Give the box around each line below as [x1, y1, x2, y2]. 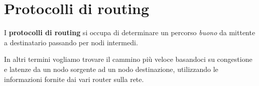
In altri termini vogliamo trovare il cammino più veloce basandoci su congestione [4, 54, 252, 64]
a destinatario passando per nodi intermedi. [4, 37, 138, 47]
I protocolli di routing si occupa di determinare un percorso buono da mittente [4, 27, 255, 38]
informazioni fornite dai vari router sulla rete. [4, 73, 144, 84]
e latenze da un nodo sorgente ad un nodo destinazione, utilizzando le [4, 63, 218, 74]
